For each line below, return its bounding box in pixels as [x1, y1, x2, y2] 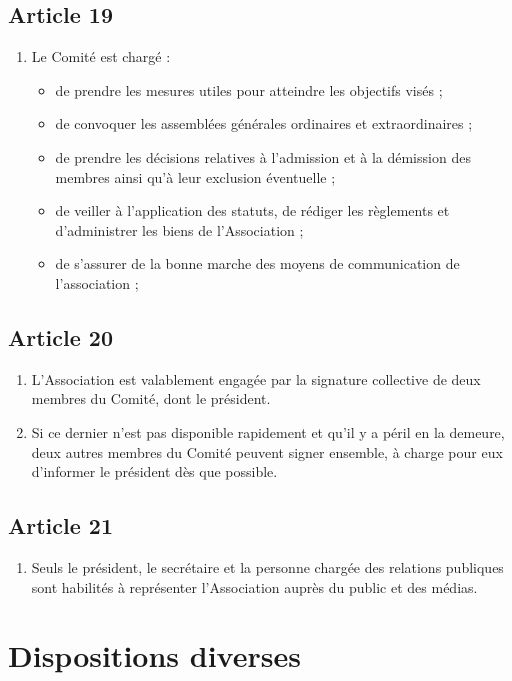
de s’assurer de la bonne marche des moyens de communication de [55, 253, 460, 274]
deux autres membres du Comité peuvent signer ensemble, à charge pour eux [31, 441, 503, 462]
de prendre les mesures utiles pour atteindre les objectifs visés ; [55, 79, 443, 100]
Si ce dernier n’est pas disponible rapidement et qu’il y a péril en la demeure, [31, 421, 505, 442]
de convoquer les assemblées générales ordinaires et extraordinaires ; [55, 113, 473, 134]
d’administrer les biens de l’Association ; [55, 219, 304, 240]
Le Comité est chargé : [31, 46, 171, 67]
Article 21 [8, 510, 113, 541]
